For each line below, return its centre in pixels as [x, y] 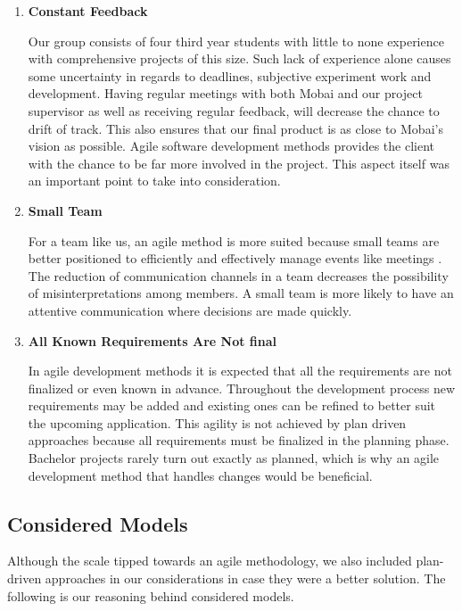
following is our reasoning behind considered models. [151, 595]
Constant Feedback [88, 11]
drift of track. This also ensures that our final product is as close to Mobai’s [235, 128]
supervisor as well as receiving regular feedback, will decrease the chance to [234, 110]
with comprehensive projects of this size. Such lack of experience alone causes [239, 58]
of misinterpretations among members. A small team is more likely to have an [241, 293]
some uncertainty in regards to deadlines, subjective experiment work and [230, 75]
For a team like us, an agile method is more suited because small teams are [234, 240]
